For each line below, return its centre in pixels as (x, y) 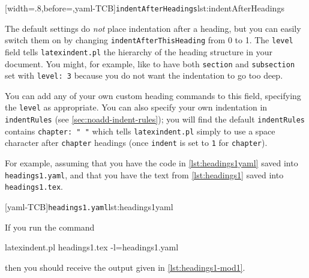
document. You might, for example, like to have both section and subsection (150, 63)
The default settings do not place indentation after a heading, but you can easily (153, 28)
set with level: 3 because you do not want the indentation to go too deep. (144, 75)
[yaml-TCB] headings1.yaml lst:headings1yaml (89, 207)
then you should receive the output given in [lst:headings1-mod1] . (125, 267)
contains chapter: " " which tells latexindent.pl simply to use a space (140, 131)
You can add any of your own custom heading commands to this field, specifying (153, 95)
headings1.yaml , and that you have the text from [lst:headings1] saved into (144, 174)
